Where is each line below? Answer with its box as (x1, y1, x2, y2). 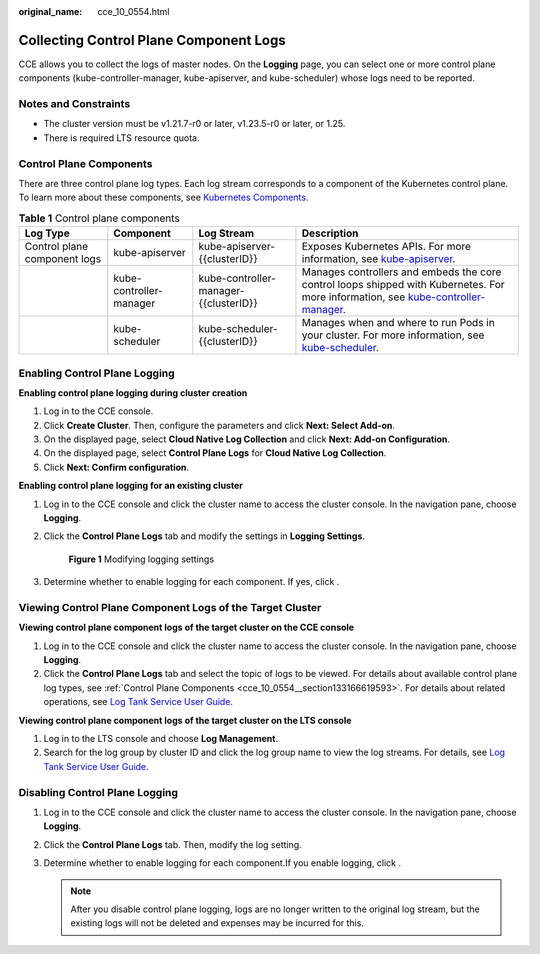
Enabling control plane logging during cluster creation (18, 386, 248, 399)
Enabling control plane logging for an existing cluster (18, 480, 244, 492)
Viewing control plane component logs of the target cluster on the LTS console (18, 714, 352, 726)
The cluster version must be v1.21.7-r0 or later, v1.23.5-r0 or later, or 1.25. (43, 118, 346, 130)
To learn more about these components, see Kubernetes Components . (18, 191, 309, 204)
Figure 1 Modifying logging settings (68, 553, 215, 565)
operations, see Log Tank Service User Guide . (43, 696, 234, 708)
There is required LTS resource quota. (43, 131, 200, 144)
